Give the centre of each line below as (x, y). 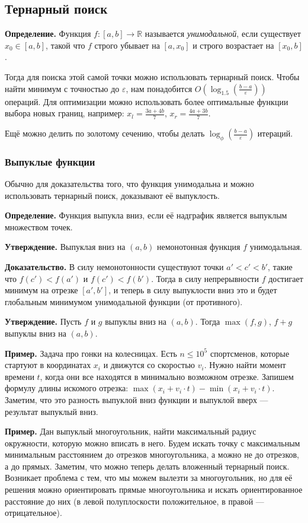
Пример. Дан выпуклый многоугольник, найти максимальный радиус (131, 431)
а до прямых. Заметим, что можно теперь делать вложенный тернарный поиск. (147, 466)
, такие (280, 266)
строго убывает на (127, 45)
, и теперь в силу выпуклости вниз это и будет (193, 290)
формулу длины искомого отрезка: (67, 388)
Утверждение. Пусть (43, 321)
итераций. (275, 133)
